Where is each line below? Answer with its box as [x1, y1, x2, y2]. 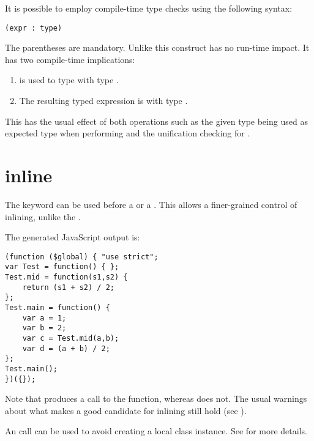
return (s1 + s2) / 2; [22, 283, 114, 292]
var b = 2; [22, 324, 67, 333]
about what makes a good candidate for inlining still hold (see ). [5, 404, 247, 417]
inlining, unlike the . [5, 210, 81, 223]
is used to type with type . [19, 73, 119, 86]
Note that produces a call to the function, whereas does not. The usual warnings [5, 392, 307, 405]
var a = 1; [22, 313, 67, 322]
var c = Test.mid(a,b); [22, 333, 119, 343]
